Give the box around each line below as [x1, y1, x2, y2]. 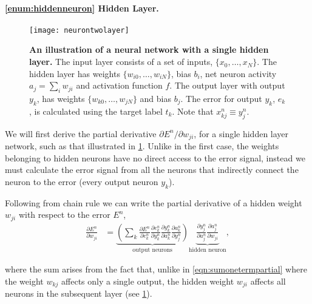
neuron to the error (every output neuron [5, 175, 158, 187]
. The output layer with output [169, 79, 285, 92]
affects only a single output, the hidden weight [61, 274, 234, 287]
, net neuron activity [200, 67, 277, 79]
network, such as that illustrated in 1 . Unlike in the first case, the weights [5, 140, 279, 152]
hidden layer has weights [29, 67, 120, 79]
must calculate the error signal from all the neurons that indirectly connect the [5, 163, 299, 176]
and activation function [76, 79, 163, 92]
